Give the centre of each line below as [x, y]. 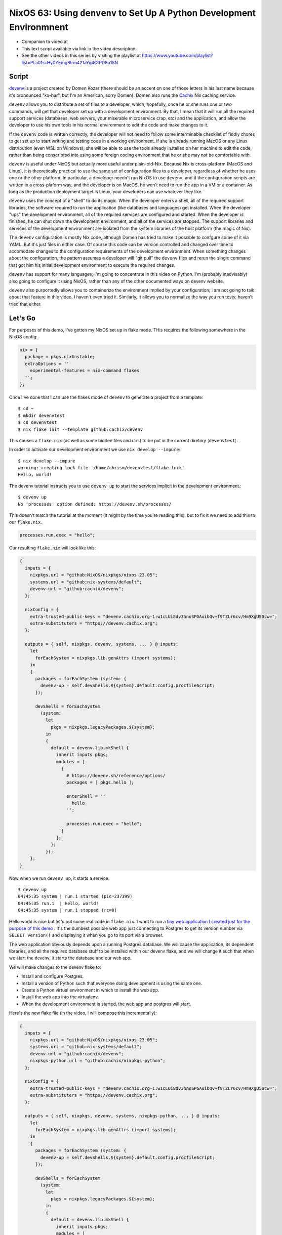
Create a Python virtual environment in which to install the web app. [90, 990]
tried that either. [25, 304]
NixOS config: [23, 337]
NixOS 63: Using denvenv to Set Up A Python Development [133, 13]
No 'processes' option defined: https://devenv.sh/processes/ [95, 504]
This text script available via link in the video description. [79, 48]
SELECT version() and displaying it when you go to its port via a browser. [86, 935]
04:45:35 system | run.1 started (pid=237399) [75, 896]
